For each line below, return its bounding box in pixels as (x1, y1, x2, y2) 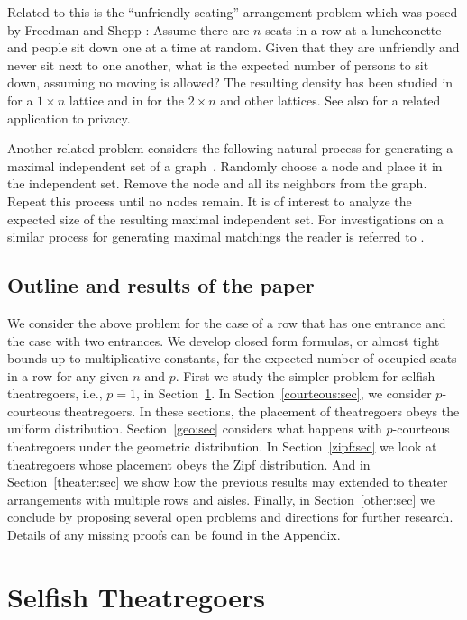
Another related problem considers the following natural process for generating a (7, 139, 453, 158)
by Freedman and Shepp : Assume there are (7, 20, 250, 39)
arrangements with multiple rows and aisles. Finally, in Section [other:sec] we (7, 489, 435, 508)
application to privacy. (7, 108, 131, 127)
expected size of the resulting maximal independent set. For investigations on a (7, 209, 444, 228)
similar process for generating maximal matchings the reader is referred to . (7, 227, 425, 246)
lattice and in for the (69, 90, 184, 109)
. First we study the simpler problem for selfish (175, 366, 435, 385)
